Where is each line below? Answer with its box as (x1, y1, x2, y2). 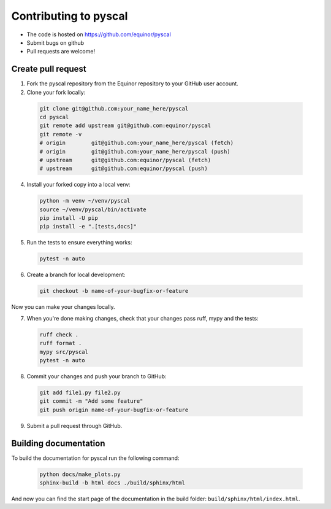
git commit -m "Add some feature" (39, 398, 143, 405)
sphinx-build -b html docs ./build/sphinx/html (39, 479, 185, 486)
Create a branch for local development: (26, 271, 126, 279)
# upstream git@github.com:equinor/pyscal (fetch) (39, 157, 211, 163)
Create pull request (11, 64, 86, 74)
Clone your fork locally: (26, 88, 86, 96)
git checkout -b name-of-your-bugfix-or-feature (39, 287, 189, 295)
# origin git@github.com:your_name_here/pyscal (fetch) (39, 139, 234, 147)
